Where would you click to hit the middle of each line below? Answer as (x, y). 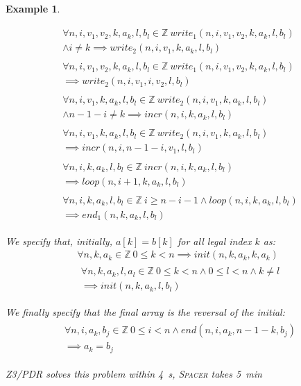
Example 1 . (33, 8)
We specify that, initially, (59, 241)
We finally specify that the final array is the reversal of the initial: (145, 312)
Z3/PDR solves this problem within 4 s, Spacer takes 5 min (134, 373)
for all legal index (214, 241)
